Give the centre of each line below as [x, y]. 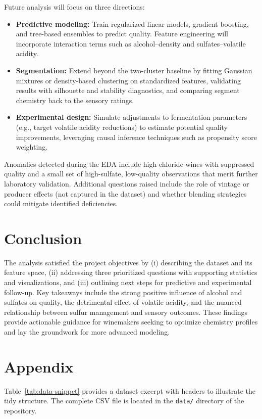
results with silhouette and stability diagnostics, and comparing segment [128, 90]
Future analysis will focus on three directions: [74, 7]
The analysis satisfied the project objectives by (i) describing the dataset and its [128, 262]
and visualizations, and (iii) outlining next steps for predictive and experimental [128, 282]
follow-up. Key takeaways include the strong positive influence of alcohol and [123, 292]
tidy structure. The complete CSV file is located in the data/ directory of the [124, 401]
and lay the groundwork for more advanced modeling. [87, 331]
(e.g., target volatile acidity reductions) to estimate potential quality [122, 127]
